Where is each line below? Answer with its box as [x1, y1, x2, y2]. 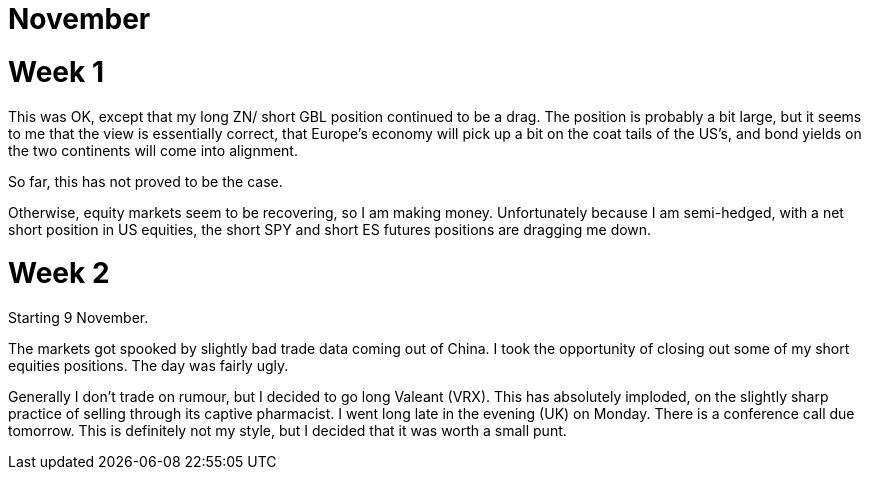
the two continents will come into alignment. [8, 141, 298, 159]
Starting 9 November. [8, 309, 149, 326]
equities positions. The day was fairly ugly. [8, 357, 289, 374]
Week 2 [8, 256, 110, 291]
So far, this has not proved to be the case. [8, 172, 283, 190]
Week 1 [8, 54, 104, 89]
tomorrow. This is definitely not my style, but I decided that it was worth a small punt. [8, 422, 567, 439]
